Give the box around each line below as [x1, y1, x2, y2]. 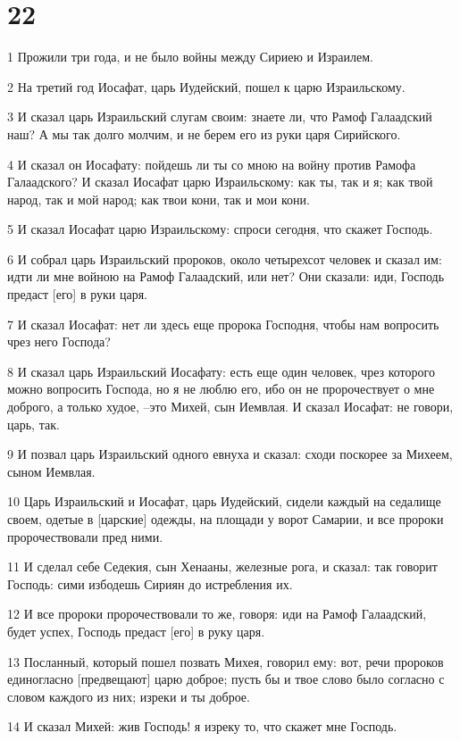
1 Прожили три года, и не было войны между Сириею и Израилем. [7, 47, 373, 66]
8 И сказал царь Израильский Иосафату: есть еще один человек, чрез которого [7, 362, 435, 380]
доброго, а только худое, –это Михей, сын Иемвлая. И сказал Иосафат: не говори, [7, 397, 454, 416]
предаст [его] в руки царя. [7, 285, 147, 304]
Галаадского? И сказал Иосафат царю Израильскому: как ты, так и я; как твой [7, 172, 433, 191]
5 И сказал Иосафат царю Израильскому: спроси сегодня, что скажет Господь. [7, 220, 433, 238]
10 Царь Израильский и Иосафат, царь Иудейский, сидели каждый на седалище [7, 492, 441, 511]
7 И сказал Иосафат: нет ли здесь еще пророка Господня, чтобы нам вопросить [7, 314, 439, 333]
